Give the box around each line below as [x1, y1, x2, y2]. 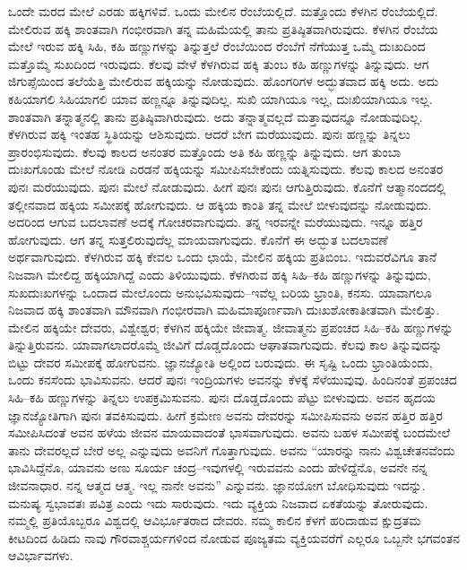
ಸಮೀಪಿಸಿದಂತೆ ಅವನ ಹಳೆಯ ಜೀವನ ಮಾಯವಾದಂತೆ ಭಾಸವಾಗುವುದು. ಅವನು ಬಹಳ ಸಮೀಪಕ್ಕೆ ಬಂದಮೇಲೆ [8, 423, 451, 442]
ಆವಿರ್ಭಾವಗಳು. [8, 546, 74, 565]
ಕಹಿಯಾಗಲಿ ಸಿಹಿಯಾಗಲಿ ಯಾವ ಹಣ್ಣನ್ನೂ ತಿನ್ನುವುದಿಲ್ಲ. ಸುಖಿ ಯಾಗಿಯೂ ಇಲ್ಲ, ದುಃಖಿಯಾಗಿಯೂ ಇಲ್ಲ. [8, 89, 433, 108]
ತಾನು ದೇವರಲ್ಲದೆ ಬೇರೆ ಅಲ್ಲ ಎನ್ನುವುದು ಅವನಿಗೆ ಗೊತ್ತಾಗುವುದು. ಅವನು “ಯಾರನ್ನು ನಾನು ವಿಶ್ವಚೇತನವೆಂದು [8, 440, 455, 459]
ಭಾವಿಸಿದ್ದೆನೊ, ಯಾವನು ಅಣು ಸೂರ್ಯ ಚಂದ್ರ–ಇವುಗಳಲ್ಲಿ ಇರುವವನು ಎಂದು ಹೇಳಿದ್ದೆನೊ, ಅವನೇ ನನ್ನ [8, 458, 428, 477]
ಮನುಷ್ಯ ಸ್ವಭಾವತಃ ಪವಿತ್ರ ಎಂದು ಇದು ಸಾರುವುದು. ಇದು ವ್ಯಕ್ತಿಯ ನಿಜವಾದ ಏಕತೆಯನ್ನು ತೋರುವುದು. [8, 493, 428, 512]
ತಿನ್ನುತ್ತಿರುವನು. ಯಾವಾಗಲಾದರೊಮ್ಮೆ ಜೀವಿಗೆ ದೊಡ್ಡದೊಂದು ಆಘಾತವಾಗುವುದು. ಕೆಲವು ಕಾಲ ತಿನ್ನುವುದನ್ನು [8, 335, 443, 354]
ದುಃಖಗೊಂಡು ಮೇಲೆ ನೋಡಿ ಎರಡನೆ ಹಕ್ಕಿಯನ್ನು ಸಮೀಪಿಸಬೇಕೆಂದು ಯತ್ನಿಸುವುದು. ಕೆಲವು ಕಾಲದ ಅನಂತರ [8, 160, 444, 178]
